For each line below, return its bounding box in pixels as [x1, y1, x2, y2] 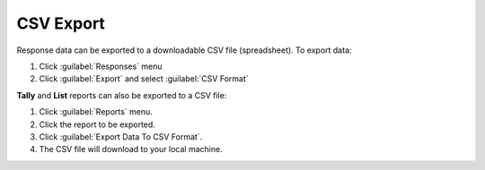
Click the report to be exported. [39, 119, 156, 130]
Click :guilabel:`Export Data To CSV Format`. [39, 131, 203, 142]
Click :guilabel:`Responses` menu [39, 61, 163, 72]
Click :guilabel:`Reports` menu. [39, 106, 153, 117]
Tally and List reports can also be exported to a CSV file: [16, 89, 227, 100]
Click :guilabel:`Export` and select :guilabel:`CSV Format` [39, 73, 249, 84]
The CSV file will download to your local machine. [39, 144, 224, 155]
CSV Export [16, 13, 105, 33]
